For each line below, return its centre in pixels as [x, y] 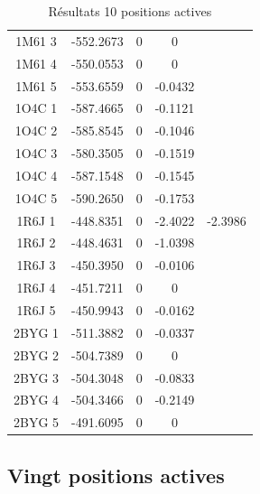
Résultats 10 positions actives [130, 11]
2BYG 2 [37, 354]
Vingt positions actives [116, 475]
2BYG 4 [37, 400]
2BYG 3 [37, 377]
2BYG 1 [37, 332]
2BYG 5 [37, 422]
